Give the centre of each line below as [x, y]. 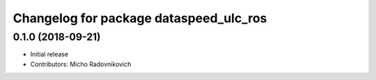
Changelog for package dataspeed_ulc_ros [140, 18]
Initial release [49, 54]
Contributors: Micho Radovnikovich [81, 64]
